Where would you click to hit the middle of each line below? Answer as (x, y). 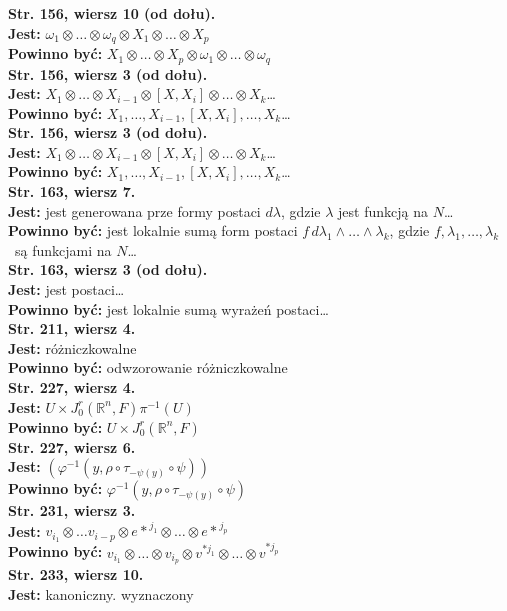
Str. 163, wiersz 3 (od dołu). (108, 269)
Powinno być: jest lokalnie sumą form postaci (153, 230)
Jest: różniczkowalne (72, 347)
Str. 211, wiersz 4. (72, 328)
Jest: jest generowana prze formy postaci (134, 210)
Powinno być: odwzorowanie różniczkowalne (148, 367)
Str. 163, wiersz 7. (72, 191)
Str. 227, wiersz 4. (72, 387)
